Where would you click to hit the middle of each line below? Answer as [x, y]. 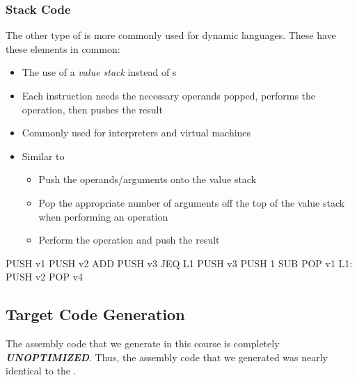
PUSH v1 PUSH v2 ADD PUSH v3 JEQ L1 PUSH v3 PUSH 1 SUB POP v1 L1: [179, 263]
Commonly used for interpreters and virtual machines [136, 133]
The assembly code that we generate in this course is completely [143, 343]
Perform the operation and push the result [129, 240]
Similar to [43, 156]
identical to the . [41, 371]
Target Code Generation [95, 314]
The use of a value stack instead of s [99, 72]
